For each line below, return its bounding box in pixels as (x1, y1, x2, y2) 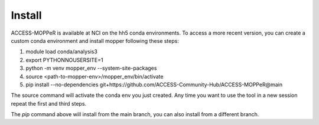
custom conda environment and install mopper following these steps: (11, 37, 180, 44)
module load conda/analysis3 (25, 48, 97, 55)
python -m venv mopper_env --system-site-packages (25, 65, 157, 72)
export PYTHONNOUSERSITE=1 (25, 56, 103, 63)
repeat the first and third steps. (11, 100, 87, 107)
